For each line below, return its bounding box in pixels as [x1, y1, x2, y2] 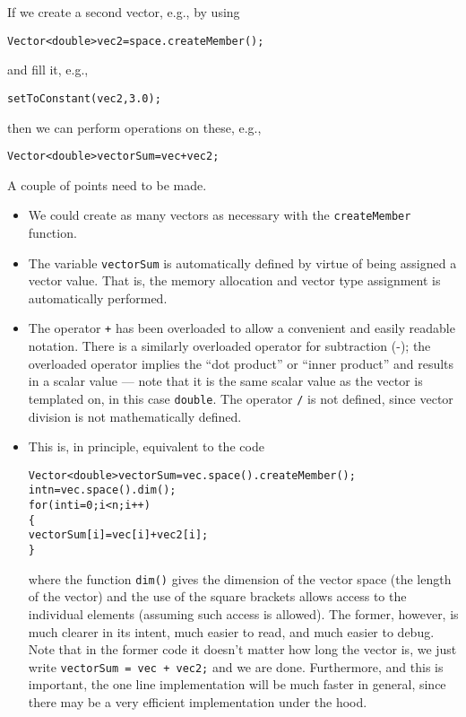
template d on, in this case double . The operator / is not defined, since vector [28, 389, 453, 407]
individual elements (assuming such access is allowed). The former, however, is [28, 604, 459, 623]
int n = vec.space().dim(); [28, 484, 177, 497]
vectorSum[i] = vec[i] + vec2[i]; [28, 529, 209, 542]
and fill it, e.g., [7, 60, 89, 79]
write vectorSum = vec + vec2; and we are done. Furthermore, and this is [28, 657, 444, 676]
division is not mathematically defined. [28, 407, 242, 425]
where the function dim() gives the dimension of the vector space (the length [28, 569, 452, 588]
